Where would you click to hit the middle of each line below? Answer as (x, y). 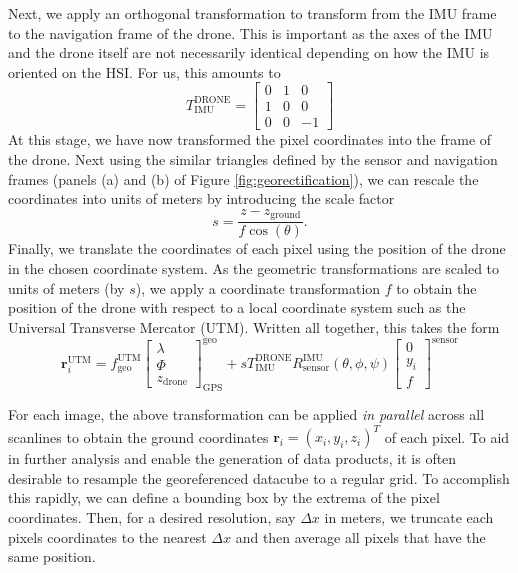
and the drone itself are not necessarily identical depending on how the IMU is (249, 52)
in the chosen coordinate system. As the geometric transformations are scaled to (254, 267)
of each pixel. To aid (447, 436)
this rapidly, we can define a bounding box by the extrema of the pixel (224, 497)
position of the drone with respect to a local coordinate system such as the (237, 307)
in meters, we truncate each (409, 517)
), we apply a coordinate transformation (258, 287)
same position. (52, 556)
